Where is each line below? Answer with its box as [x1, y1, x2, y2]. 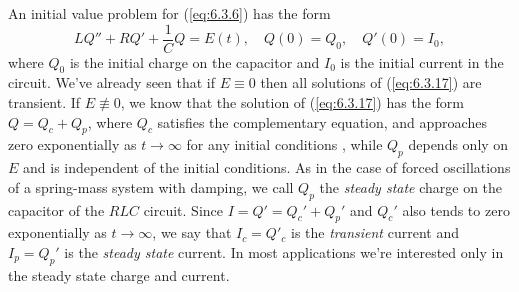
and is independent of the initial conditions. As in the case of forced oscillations [23, 157, 511, 178]
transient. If [8, 92, 81, 113]
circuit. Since [143, 199, 224, 220]
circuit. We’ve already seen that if [8, 72, 216, 93]
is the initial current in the [340, 51, 504, 72]
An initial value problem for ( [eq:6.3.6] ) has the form [8, 3, 331, 23]
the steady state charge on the [319, 176, 503, 197]
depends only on [408, 134, 509, 155]
